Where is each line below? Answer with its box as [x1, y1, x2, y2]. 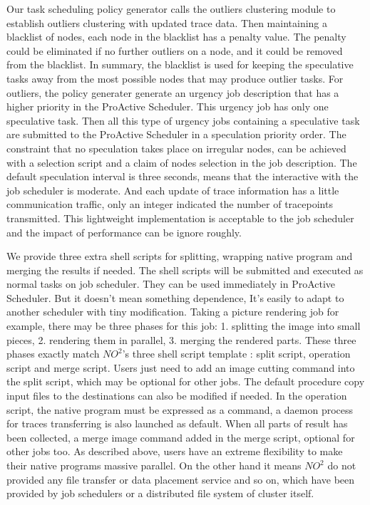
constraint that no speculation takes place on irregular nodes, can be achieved [6, 140, 346, 155]
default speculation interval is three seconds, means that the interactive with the [6, 169, 359, 184]
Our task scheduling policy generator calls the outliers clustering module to [6, 1, 336, 16]
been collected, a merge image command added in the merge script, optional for [6, 429, 355, 444]
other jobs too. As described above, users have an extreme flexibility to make [6, 444, 343, 459]
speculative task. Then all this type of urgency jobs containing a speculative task [6, 113, 360, 127]
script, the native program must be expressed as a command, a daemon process [6, 402, 354, 417]
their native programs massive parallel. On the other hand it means [6, 458, 302, 472]
